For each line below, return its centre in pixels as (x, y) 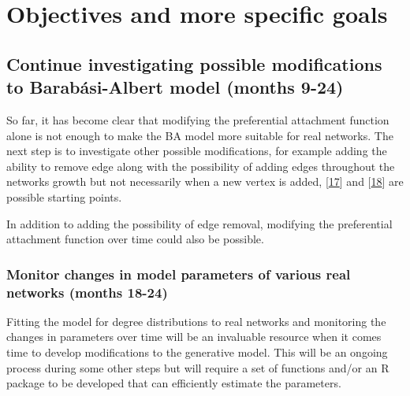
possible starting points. (64, 196)
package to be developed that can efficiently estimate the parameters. (174, 383)
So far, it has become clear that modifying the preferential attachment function (198, 119)
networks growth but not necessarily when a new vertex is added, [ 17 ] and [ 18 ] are (205, 181)
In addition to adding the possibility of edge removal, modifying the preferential (199, 223)
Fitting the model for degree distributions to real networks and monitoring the (196, 321)
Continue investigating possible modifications (194, 63)
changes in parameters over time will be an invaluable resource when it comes (194, 337)
